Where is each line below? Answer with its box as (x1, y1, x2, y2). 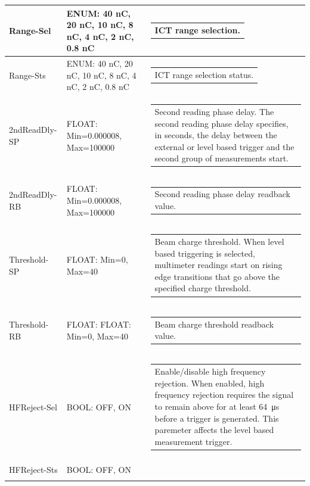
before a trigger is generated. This (154, 412, 279, 424)
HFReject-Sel (9, 400, 57, 413)
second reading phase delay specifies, (154, 117, 289, 129)
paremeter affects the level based (154, 423, 274, 436)
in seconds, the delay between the (154, 129, 277, 141)
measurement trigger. (154, 435, 232, 447)
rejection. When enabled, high (154, 376, 265, 389)
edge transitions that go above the (154, 270, 280, 282)
